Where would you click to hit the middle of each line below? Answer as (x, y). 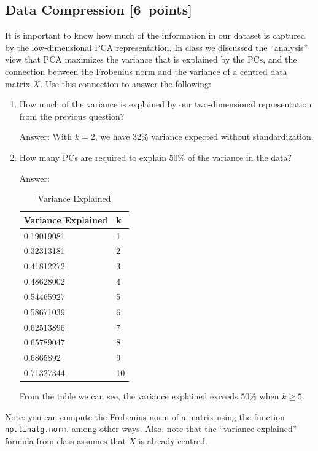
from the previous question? (72, 116)
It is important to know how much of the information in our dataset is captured (155, 35)
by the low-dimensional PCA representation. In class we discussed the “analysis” (157, 47)
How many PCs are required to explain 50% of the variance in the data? (156, 157)
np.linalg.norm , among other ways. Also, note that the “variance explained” (151, 429)
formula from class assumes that (65, 441)
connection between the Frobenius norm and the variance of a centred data (146, 71)
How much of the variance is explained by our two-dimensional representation (165, 104)
